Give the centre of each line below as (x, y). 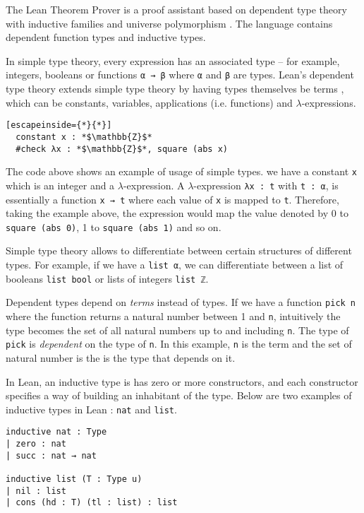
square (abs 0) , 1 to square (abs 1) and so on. (114, 226)
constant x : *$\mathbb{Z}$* (84, 137)
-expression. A (154, 185)
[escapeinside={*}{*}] (59, 125)
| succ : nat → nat (51, 455)
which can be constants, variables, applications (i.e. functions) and (149, 102)
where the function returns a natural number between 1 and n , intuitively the (173, 316)
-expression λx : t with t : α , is (266, 185)
